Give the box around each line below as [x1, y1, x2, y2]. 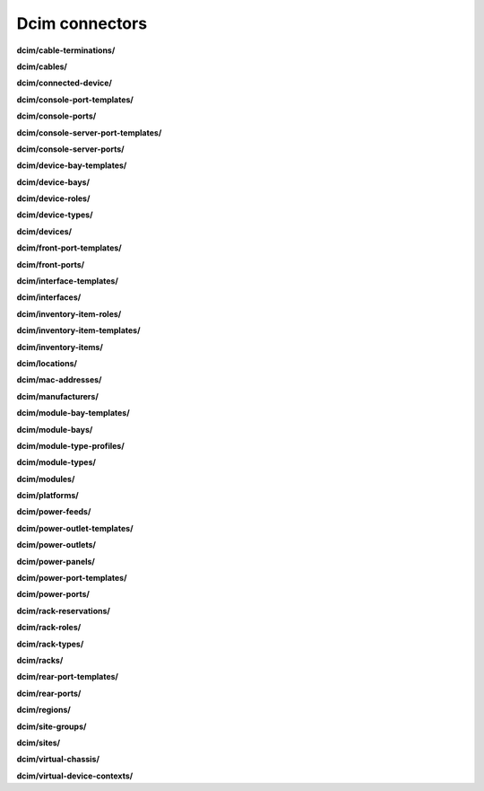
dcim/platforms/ [16, 490, 80, 501]
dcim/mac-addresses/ [16, 374, 102, 385]
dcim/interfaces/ [16, 292, 82, 303]
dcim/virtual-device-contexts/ [16, 770, 134, 781]
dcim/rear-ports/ [16, 688, 82, 699]
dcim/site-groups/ [16, 721, 87, 732]
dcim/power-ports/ [16, 589, 90, 600]
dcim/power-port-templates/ [16, 573, 127, 584]
